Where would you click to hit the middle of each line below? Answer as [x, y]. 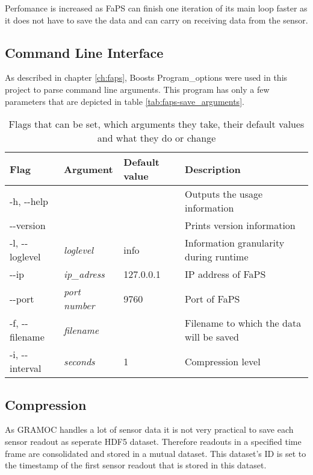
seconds [79, 361]
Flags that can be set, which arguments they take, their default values [156, 124]
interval [26, 368]
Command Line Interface [84, 52]
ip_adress [84, 274]
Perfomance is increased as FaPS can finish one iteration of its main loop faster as [156, 8]
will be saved [212, 337]
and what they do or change [156, 138]
